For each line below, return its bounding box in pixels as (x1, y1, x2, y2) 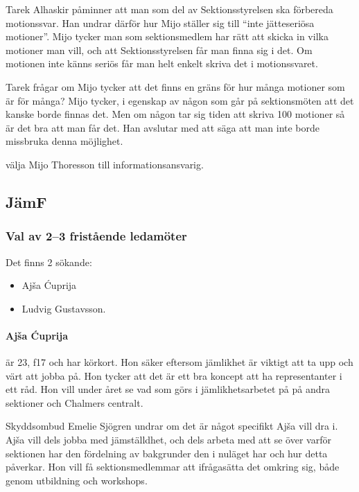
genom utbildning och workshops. (6, 473, 148, 487)
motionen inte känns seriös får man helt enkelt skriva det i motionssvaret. (6, 56, 318, 71)
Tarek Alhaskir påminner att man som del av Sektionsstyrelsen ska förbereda (6, 2, 333, 16)
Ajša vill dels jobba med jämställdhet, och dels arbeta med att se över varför (6, 432, 331, 447)
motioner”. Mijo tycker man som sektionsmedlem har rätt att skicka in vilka (6, 29, 329, 44)
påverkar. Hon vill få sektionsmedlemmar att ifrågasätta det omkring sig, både (6, 459, 340, 474)
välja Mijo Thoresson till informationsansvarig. (6, 157, 204, 171)
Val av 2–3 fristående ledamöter (6, 227, 187, 245)
